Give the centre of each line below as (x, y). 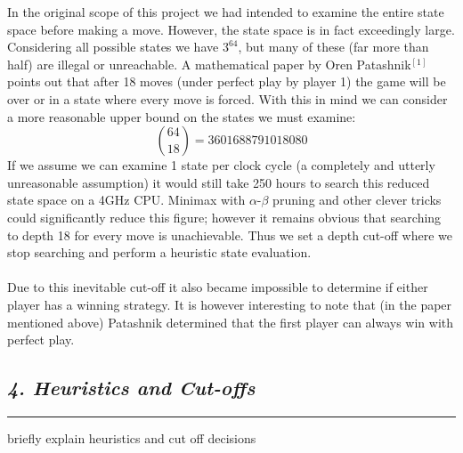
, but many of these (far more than (333, 47)
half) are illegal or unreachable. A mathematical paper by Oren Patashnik (209, 64)
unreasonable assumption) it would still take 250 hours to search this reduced (219, 182)
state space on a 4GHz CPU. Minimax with (126, 200)
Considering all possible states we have (113, 47)
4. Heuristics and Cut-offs (131, 388)
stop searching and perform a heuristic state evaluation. (159, 252)
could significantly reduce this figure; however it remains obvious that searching (224, 217)
